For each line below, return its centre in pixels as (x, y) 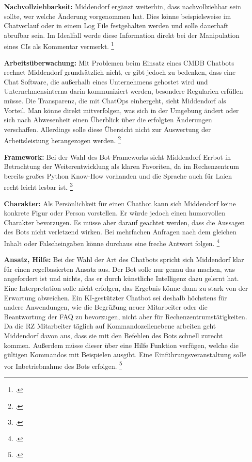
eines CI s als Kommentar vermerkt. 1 (59, 46)
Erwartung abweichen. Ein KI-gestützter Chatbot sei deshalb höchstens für (116, 297)
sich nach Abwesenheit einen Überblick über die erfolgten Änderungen (108, 120)
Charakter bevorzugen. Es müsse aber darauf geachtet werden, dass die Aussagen (125, 222)
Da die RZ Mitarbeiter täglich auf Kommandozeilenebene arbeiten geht (110, 326)
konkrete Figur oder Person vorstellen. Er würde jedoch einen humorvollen (115, 213)
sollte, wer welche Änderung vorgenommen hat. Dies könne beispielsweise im (118, 16)
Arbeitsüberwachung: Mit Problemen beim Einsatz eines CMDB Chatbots (119, 62)
